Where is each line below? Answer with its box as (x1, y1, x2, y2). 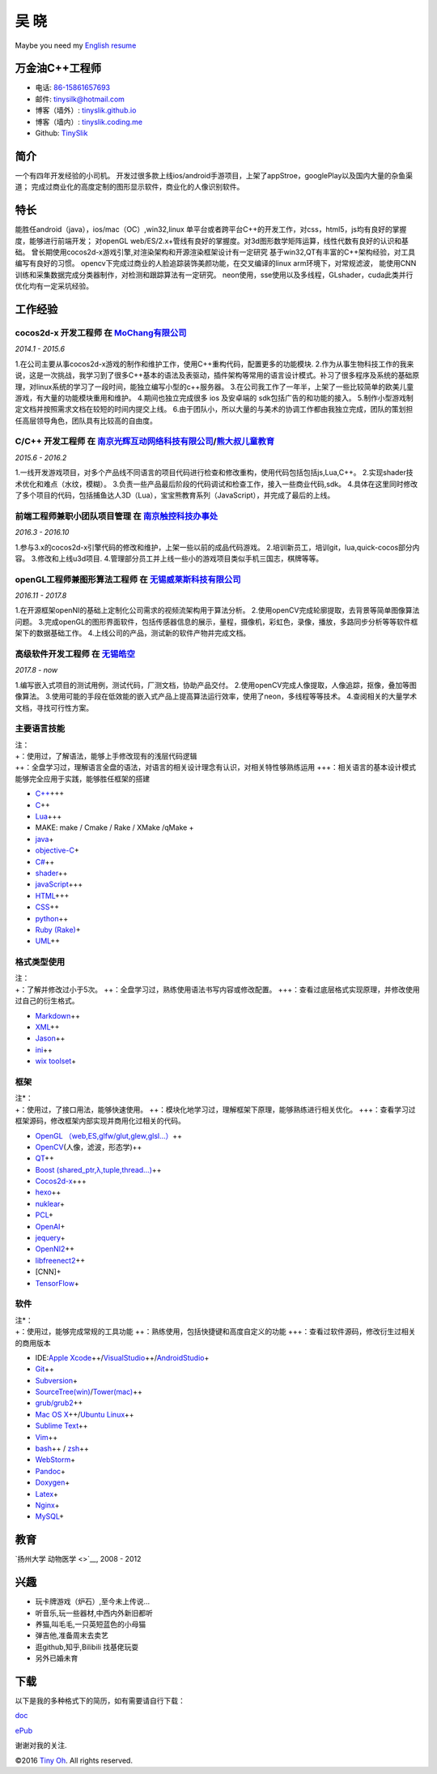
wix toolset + (35, 1056, 77, 1066)
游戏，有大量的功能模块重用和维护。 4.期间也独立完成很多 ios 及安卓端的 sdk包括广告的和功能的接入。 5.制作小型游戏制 (15, 393, 414, 403)
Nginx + (35, 1500, 60, 1510)
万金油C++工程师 (15, 62, 102, 75)
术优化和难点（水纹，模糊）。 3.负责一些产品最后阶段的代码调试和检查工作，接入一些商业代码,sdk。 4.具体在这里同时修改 (15, 479, 418, 489)
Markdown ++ (35, 1011, 81, 1020)
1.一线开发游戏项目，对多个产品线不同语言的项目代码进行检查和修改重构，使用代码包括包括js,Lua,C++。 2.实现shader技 (15, 468, 414, 477)
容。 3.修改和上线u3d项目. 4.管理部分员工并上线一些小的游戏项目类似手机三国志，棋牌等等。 (15, 554, 324, 563)
